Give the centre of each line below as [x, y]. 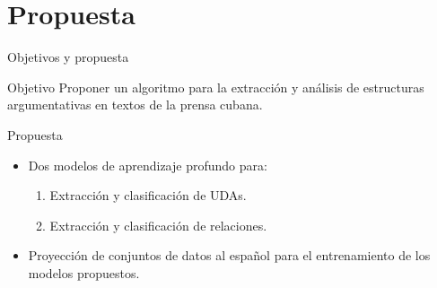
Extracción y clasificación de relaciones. [158, 225]
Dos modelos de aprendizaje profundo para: [148, 165]
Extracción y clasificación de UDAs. [148, 195]
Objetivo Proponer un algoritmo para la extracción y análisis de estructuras [216, 87]
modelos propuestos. [84, 272]
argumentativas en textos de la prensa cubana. [135, 105]
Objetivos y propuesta [68, 57]
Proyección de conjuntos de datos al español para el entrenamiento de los [229, 255]
